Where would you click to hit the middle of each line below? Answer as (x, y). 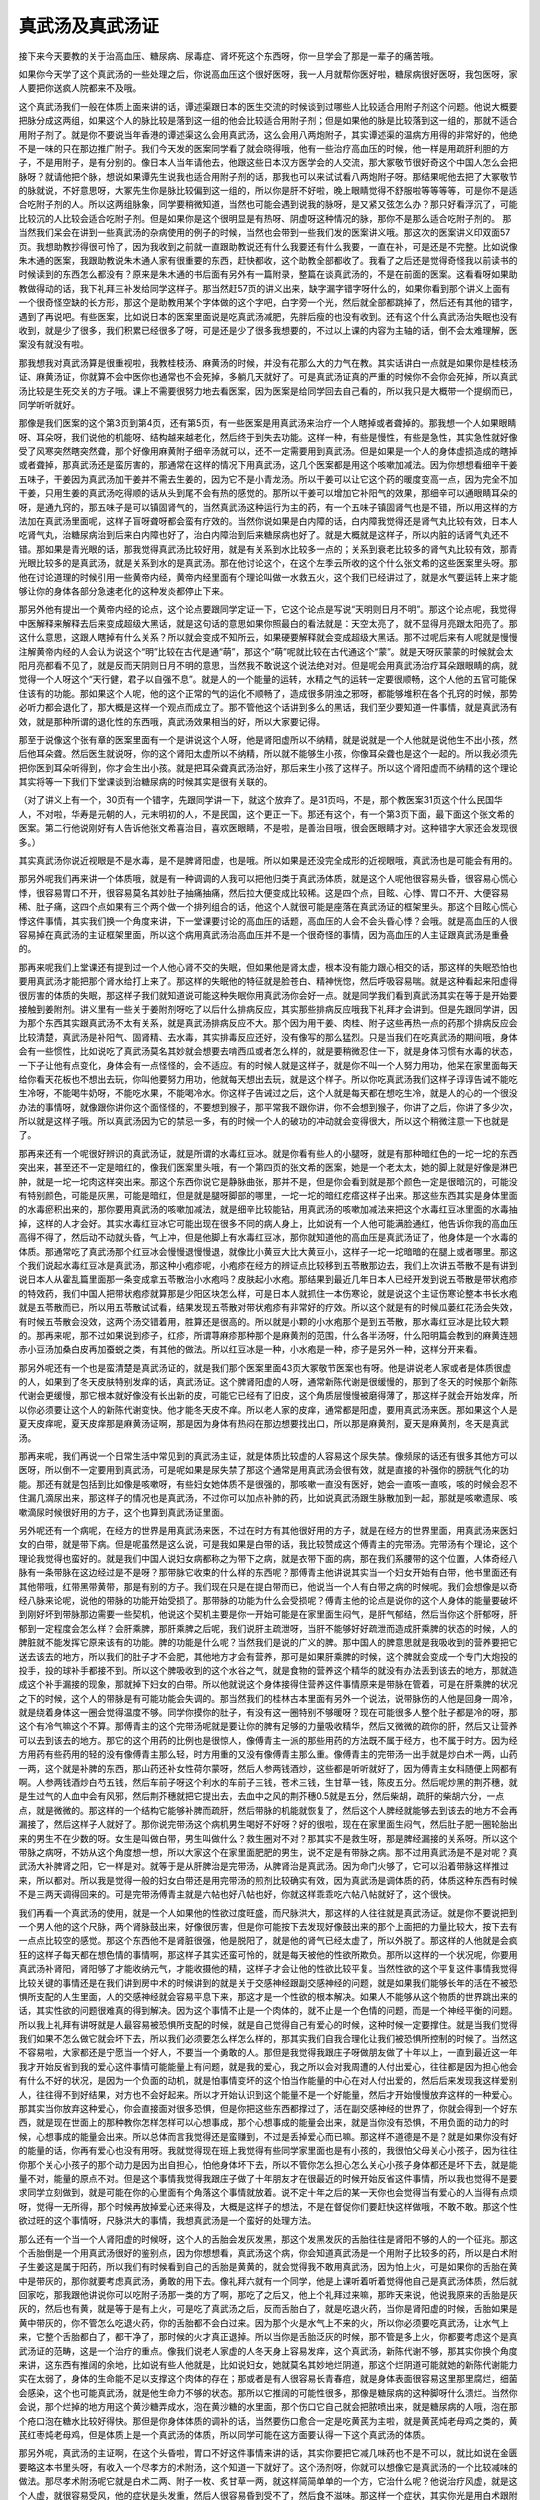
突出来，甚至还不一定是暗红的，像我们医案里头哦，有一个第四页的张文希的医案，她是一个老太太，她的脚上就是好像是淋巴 (268, 1167)
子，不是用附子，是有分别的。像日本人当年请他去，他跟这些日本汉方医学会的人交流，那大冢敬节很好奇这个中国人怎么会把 (268, 162)
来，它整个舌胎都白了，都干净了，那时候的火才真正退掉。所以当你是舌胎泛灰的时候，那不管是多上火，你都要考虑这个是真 (268, 2337)
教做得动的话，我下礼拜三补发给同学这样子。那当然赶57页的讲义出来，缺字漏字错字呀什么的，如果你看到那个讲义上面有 (264, 288)
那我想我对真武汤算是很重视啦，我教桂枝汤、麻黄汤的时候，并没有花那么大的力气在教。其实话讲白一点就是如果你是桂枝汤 (268, 362)
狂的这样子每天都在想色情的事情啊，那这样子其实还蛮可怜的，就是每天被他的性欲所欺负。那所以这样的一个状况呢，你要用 (268, 1954)
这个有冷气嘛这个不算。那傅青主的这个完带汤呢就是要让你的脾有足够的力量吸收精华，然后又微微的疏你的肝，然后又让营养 (268, 1726)
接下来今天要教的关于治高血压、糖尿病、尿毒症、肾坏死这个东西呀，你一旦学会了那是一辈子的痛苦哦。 (228, 56)
